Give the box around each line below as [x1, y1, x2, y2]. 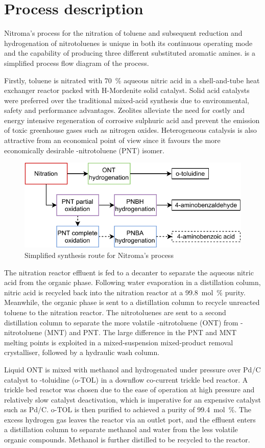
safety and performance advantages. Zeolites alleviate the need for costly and [4, 105, 245, 115]
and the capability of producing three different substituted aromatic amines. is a [4, 48, 256, 58]
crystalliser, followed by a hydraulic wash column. [4, 347, 160, 358]
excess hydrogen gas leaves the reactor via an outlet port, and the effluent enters [4, 414, 256, 425]
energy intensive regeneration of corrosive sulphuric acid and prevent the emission [4, 114, 260, 125]
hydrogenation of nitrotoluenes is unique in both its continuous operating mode [4, 37, 253, 48]
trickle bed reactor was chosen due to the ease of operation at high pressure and [4, 384, 255, 395]
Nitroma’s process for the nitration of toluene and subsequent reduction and [4, 28, 243, 38]
